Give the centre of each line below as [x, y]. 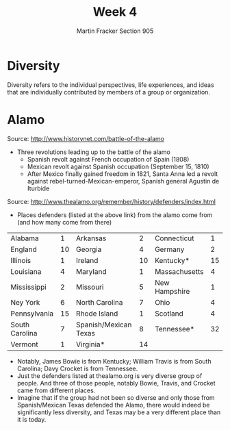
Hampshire [172, 291]
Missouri [90, 287]
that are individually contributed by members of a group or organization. [109, 92]
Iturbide [38, 188]
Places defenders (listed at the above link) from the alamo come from [115, 215]
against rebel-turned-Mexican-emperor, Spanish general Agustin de [123, 181]
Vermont [25, 344]
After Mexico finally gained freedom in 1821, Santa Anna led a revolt [123, 174]
